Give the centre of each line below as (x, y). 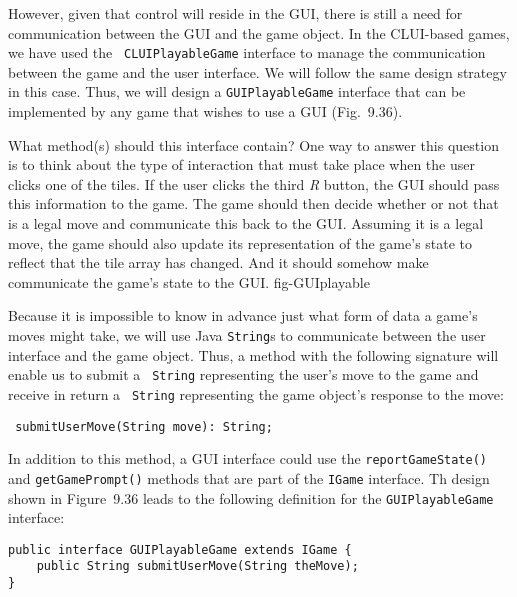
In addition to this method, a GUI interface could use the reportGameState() (247, 458)
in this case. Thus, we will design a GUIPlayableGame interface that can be (237, 91)
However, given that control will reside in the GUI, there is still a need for (235, 13)
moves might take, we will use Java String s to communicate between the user (247, 335)
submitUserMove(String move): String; (144, 426)
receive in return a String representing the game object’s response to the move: (256, 393)
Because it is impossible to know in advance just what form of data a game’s (243, 315)
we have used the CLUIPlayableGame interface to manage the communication (247, 52)
